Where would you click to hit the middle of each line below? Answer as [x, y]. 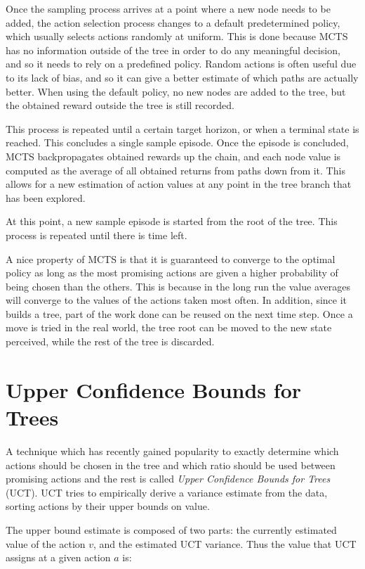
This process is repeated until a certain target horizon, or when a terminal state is [182, 128]
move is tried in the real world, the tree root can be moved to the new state [169, 327]
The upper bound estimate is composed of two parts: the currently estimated [171, 529]
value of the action [46, 543]
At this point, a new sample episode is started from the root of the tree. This [172, 221]
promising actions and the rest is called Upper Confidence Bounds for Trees [168, 479]
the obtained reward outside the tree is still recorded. [120, 105]
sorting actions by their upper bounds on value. [108, 506]
